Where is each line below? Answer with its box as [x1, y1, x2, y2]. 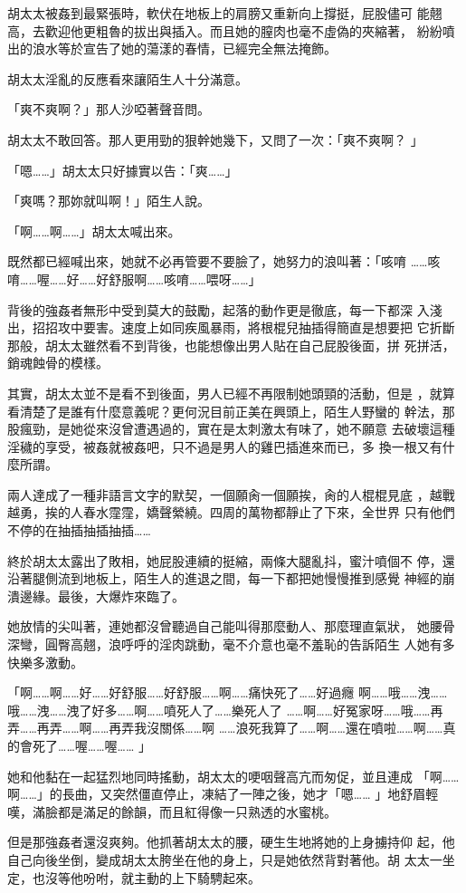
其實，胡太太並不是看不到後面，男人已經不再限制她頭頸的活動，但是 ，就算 [7, 383, 455, 402]
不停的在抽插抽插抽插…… [7, 521, 151, 540]
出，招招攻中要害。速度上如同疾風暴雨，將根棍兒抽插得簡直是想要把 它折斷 [7, 318, 455, 337]
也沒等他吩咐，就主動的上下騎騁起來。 [32, 868, 261, 887]
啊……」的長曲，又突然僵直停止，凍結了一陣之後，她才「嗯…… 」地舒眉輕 [7, 784, 439, 803]
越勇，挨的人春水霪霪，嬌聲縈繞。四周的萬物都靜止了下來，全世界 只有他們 [7, 503, 455, 522]
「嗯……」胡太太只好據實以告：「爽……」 [7, 160, 238, 179]
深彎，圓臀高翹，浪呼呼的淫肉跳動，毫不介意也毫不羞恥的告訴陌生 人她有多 [7, 635, 455, 654]
